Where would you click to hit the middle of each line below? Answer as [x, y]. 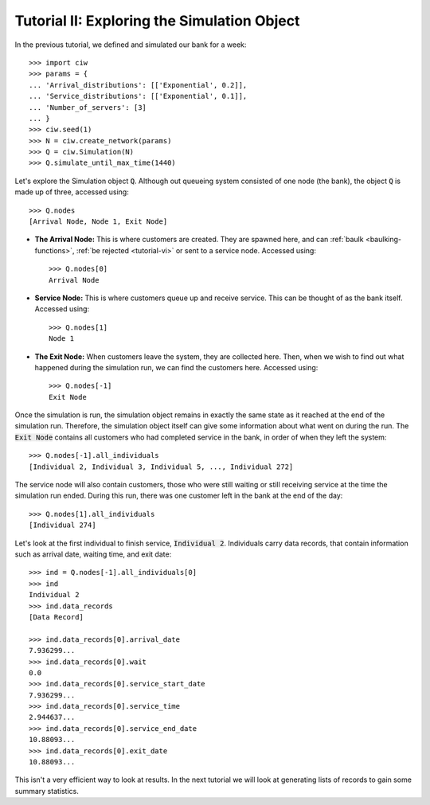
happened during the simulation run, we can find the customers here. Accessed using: [176, 367]
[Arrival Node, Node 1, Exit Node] [98, 222]
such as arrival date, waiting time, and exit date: [93, 554]
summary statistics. [47, 791]
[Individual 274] [63, 525]
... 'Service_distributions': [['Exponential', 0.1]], [138, 96]
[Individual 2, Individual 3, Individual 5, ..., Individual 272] [161, 467]
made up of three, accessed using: [72, 192]
